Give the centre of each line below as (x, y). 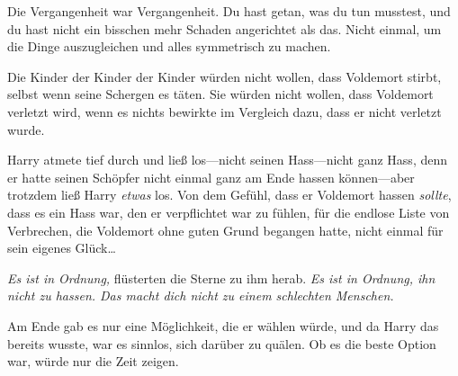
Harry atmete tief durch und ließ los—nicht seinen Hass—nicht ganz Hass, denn (228, 160)
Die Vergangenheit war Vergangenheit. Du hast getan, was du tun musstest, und (229, 11)
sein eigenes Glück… (62, 248)
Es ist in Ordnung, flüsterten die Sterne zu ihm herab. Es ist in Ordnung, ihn (221, 278)
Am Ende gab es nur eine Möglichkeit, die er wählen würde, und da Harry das (223, 325)
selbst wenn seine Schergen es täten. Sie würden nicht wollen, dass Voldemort (220, 94)
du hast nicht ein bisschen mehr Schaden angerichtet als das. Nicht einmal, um (225, 28)
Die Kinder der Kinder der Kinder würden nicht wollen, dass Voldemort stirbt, (225, 76)
